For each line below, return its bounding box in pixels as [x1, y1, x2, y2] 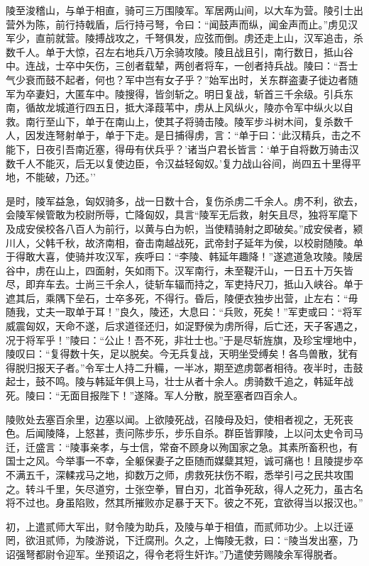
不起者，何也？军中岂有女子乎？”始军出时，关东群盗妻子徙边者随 [55, 72, 358, 87]
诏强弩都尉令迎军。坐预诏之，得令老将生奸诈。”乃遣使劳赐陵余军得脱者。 [6, 546, 343, 561]
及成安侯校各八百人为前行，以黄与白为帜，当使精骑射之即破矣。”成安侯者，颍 [6, 221, 363, 235]
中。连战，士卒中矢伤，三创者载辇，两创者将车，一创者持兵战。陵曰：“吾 [6, 58, 348, 73]
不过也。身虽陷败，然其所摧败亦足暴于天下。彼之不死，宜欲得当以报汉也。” [15, 495, 363, 510]
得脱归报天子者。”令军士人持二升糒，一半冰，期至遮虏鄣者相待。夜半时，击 [6, 360, 353, 374]
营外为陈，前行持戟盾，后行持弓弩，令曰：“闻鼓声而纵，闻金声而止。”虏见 [6, 16, 348, 31]
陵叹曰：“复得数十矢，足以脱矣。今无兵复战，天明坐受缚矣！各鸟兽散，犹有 [6, 346, 358, 361]
